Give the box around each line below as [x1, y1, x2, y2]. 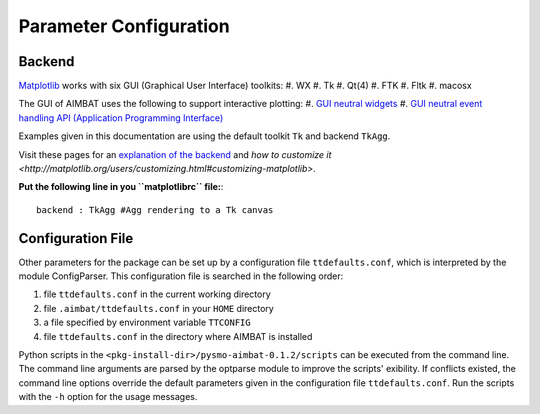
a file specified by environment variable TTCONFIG [43, 316, 251, 329]
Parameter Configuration [18, 15, 230, 37]
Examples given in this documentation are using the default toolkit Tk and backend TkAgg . [18, 130, 391, 142]
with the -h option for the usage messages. [18, 391, 198, 403]
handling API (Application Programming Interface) [18, 111, 224, 124]
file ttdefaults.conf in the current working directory [43, 288, 272, 300]
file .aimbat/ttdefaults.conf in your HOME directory [43, 302, 274, 314]
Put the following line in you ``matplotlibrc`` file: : [18, 181, 224, 193]
